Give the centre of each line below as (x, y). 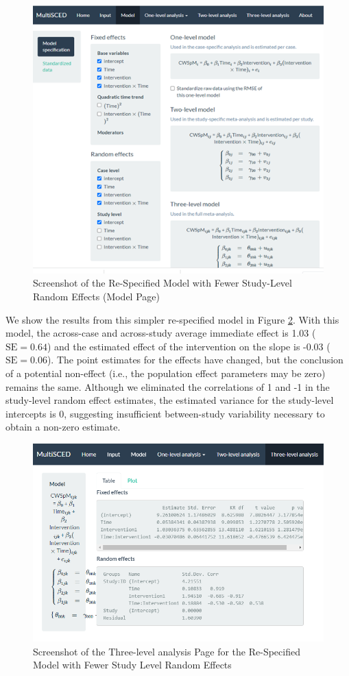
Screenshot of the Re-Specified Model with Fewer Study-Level (163, 283)
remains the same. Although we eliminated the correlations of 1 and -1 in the (168, 386)
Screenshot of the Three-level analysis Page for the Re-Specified (167, 651)
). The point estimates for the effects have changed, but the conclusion (195, 360)
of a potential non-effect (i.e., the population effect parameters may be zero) (166, 373)
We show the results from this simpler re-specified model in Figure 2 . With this (172, 319)
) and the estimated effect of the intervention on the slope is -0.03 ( (189, 346)
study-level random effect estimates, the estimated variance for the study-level (170, 400)
